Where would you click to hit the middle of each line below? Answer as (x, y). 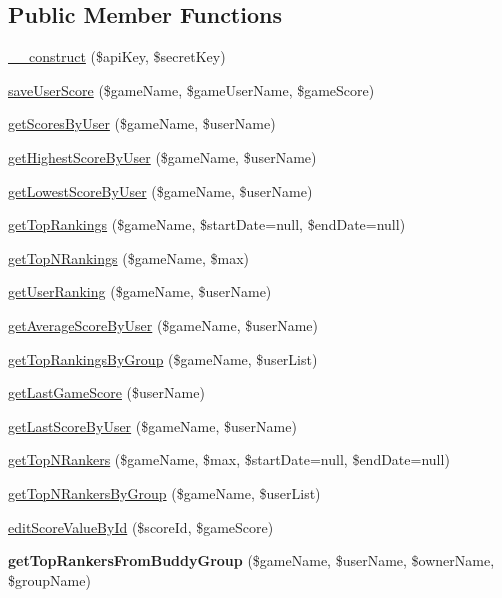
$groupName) (49, 579)
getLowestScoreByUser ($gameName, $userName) (160, 190)
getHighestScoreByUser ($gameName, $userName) (162, 156)
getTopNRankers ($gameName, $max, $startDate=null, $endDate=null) (229, 459)
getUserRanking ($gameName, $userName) (140, 291)
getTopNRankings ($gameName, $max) (128, 257)
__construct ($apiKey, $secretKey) (117, 56)
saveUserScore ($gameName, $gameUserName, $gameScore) (191, 89)
